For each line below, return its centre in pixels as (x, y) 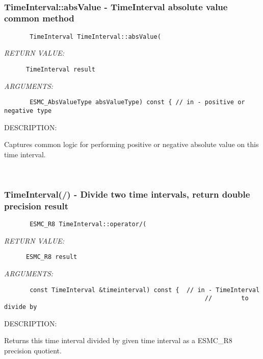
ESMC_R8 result (51, 257)
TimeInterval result (60, 69)
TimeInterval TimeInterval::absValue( (95, 37)
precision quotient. (33, 350)
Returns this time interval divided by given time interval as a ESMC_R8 (118, 340)
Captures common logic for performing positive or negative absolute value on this (131, 144)
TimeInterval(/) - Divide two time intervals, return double (127, 194)
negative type (28, 111)
